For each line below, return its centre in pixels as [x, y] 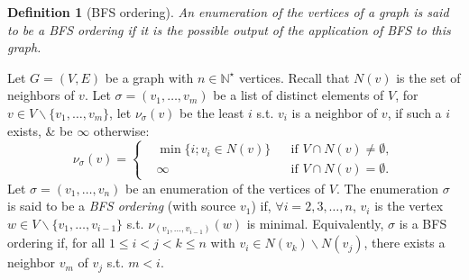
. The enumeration [387, 188]
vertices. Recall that [294, 77]
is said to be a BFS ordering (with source [122, 206]
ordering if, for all [56, 243]
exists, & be [40, 130]
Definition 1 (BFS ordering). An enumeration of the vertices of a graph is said [228, 12]
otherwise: [121, 130]
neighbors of [41, 95]
